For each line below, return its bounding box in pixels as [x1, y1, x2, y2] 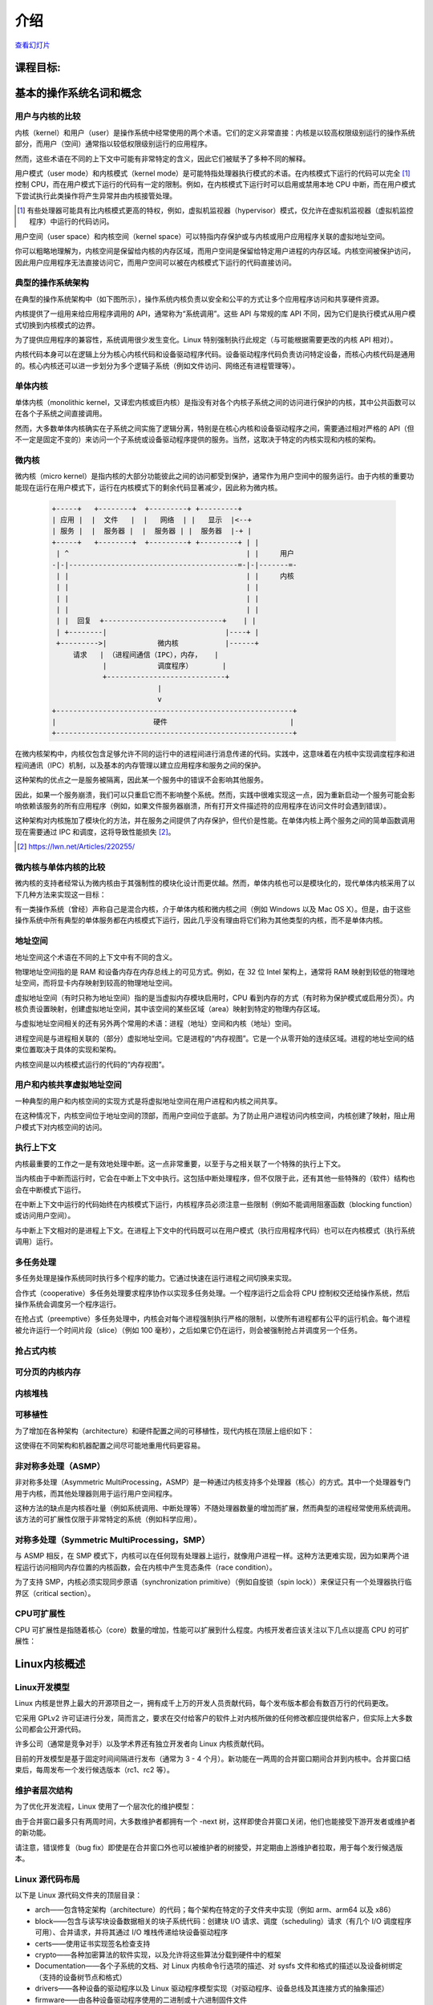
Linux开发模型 [14, 1681, 70, 1692]
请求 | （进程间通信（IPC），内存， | [72, 650, 219, 659]
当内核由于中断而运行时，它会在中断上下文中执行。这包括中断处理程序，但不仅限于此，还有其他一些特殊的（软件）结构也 [14, 1173, 415, 1183]
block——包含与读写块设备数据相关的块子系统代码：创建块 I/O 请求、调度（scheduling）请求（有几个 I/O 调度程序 [34, 1916, 412, 1926]
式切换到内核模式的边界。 [14, 320, 99, 330]
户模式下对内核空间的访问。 [14, 1122, 107, 1132]
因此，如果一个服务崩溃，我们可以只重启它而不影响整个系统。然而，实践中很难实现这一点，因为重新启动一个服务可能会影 [14, 790, 415, 800]
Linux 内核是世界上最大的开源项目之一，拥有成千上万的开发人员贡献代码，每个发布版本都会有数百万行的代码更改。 [14, 1699, 393, 1708]
